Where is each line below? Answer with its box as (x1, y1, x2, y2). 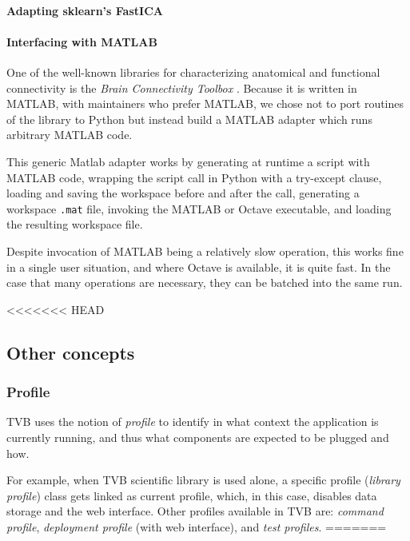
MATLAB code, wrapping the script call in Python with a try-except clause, (6, 169, 382, 185)
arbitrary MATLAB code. (6, 126, 133, 143)
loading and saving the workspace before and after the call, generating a (6, 185, 360, 201)
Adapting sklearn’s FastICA (6, 2, 163, 18)
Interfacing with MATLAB (6, 33, 157, 50)
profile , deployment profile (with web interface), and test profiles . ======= (6, 518, 387, 535)
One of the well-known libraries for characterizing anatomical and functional (6, 63, 380, 80)
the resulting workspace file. (6, 216, 143, 233)
